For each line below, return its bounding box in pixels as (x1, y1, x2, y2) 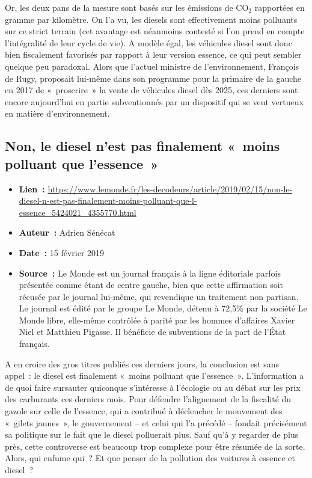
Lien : (19, 182, 45, 195)
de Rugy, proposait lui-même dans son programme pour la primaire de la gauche (5, 72, 301, 84)
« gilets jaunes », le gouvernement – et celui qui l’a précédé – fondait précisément (5, 416, 307, 429)
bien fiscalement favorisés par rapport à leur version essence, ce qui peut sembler (5, 48, 302, 61)
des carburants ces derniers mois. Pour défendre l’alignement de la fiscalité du (5, 393, 292, 405)
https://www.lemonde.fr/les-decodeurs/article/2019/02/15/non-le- (47, 182, 293, 195)
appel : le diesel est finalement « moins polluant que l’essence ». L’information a (5, 369, 304, 382)
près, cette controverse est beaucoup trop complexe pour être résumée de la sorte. (5, 440, 305, 452)
